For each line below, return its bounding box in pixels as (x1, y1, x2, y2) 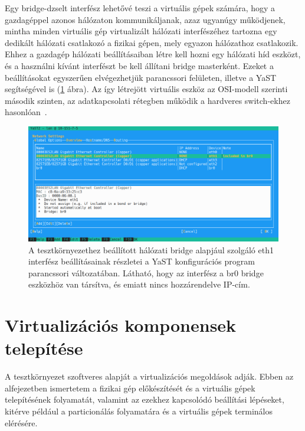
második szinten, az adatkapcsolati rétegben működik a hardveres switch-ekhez (5, 94, 290, 106)
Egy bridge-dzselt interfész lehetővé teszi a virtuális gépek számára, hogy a (5, 2, 276, 14)
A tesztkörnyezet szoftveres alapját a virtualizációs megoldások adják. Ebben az (5, 370, 294, 383)
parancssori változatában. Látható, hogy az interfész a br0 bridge (28, 266, 264, 279)
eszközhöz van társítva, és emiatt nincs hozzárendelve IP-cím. (28, 278, 250, 290)
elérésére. (5, 416, 38, 429)
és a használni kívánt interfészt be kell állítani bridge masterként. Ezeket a (5, 59, 274, 71)
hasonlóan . (5, 106, 47, 118)
